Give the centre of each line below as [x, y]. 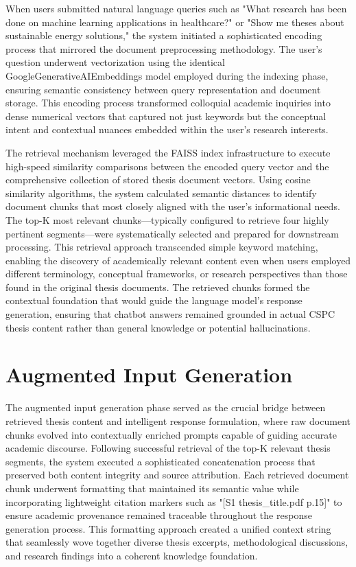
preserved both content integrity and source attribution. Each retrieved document [177, 475]
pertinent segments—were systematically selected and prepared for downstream [172, 233]
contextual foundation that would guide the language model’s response [154, 300]
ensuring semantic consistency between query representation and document [163, 89]
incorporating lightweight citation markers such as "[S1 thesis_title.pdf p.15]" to [174, 501]
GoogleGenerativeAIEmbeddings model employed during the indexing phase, [167, 75]
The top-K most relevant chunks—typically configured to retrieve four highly [167, 219]
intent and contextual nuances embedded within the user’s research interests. [167, 129]
